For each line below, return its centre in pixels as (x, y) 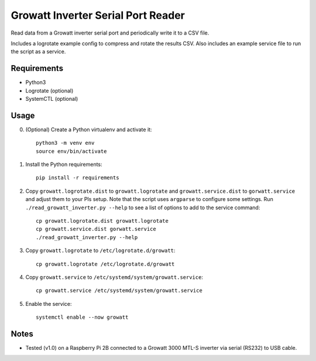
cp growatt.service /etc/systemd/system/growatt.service (119, 291)
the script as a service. (38, 52)
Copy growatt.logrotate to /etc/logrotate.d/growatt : (100, 251)
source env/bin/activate (71, 151)
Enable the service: (49, 304)
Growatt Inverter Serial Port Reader (98, 15)
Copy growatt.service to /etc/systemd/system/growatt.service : (114, 277)
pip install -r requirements (78, 178)
